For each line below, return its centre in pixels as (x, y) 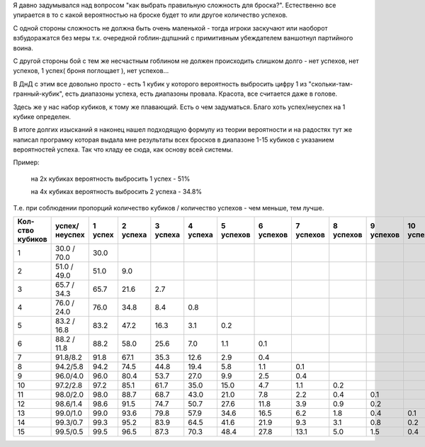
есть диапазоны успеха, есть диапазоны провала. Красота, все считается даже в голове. (201, 94)
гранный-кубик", (38, 94)
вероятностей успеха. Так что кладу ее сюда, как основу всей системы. (123, 149)
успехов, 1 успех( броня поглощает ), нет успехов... (91, 71)
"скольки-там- (331, 84)
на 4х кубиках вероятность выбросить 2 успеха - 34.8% (116, 192)
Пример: (26, 162)
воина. (23, 48)
